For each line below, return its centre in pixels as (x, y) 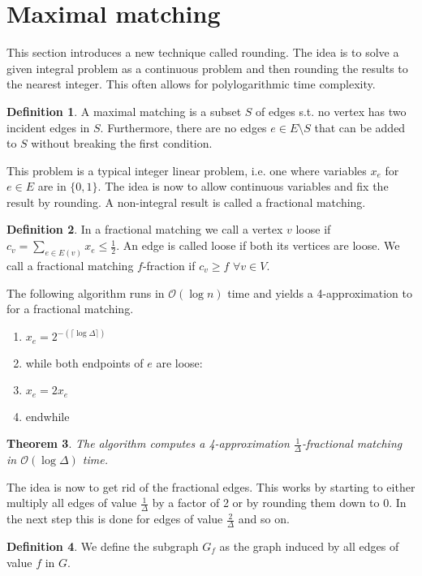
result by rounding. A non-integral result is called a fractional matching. (186, 202)
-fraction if (169, 265)
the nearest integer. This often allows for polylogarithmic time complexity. (191, 84)
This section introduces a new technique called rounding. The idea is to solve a (203, 52)
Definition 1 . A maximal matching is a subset (124, 111)
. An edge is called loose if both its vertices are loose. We (258, 245)
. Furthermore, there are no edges (183, 127)
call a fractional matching (70, 265)
